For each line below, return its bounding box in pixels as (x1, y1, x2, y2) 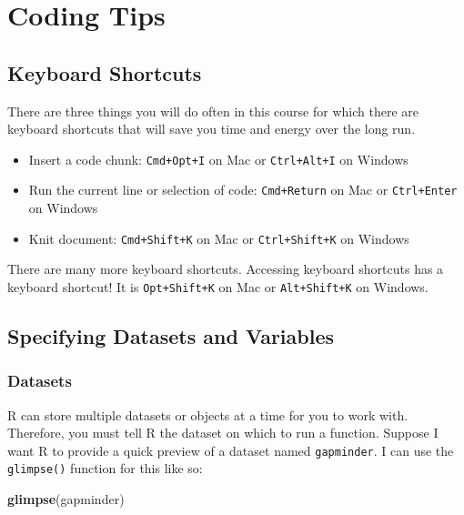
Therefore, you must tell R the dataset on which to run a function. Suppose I (7, 423, 439, 442)
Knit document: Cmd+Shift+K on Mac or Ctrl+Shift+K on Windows (28, 228, 409, 247)
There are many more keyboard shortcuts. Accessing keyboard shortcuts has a (7, 259, 444, 278)
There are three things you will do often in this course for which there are (7, 101, 419, 120)
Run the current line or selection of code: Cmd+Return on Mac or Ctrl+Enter (28, 180, 458, 199)
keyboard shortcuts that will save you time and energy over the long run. (7, 119, 416, 138)
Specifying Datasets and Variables (7, 321, 335, 349)
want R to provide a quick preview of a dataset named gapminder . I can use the (7, 440, 454, 459)
